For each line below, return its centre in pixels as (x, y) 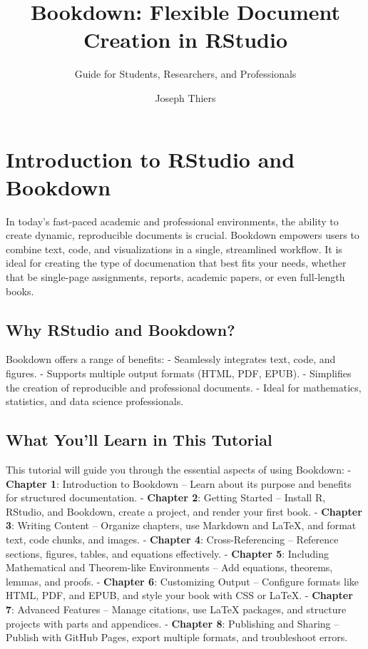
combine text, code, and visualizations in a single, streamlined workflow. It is (174, 249)
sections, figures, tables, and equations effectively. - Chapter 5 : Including (167, 553)
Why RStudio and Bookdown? (121, 329)
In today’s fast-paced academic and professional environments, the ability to (172, 221)
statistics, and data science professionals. (95, 401)
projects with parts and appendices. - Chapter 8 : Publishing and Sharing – (173, 623)
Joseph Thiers (185, 97)
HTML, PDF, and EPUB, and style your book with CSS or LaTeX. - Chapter (179, 595)
